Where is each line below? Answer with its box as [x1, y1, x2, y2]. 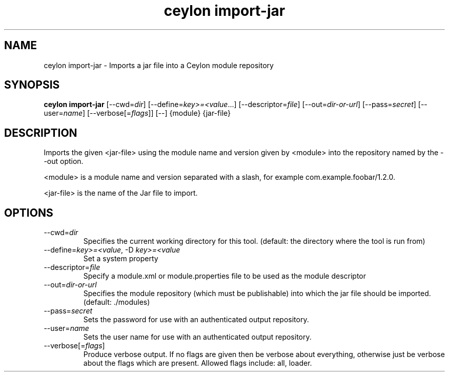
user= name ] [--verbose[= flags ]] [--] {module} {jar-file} [44, 109, 231, 118]
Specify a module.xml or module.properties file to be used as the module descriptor [83, 271, 366, 281]
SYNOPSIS [4, 78, 60, 92]
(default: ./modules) [83, 298, 150, 307]
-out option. [44, 157, 84, 166]
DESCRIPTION [4, 126, 77, 139]
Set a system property [83, 254, 158, 263]
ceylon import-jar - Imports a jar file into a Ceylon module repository [44, 60, 274, 70]
